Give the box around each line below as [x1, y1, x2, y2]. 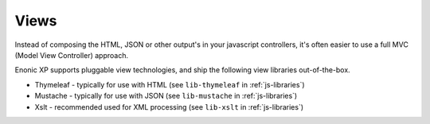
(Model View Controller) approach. [14, 50, 129, 60]
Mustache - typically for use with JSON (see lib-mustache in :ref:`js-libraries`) [34, 91, 298, 101]
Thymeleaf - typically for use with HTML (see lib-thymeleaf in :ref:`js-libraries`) [34, 79, 306, 89]
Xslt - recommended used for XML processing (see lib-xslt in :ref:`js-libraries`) [34, 102, 304, 111]
